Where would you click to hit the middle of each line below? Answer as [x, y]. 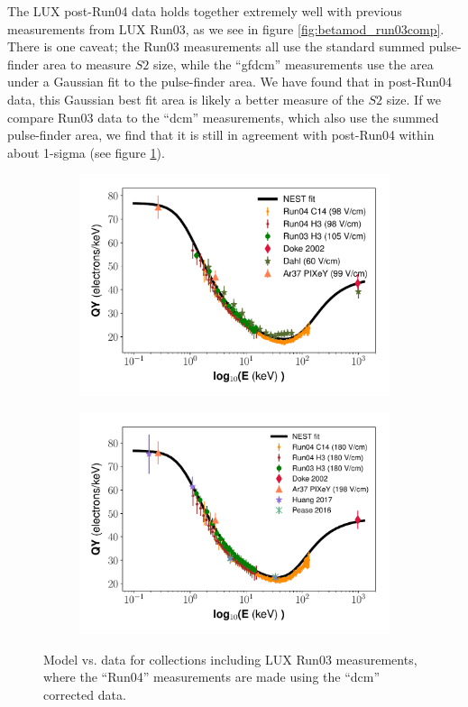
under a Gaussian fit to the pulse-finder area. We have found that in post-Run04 [230, 82]
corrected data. [85, 694]
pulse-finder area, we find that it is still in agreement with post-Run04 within [221, 135]
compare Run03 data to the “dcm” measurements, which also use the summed [223, 117]
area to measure [87, 64]
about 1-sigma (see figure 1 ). [86, 152]
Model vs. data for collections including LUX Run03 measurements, [230, 659]
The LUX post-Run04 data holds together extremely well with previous [205, 11]
